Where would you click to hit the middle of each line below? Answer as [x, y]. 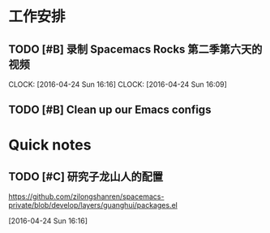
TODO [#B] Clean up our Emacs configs [110, 110]
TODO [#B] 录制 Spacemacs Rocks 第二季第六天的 [135, 49]
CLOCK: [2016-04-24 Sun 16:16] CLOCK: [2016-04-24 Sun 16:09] [118, 84]
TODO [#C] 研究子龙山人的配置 [86, 177]
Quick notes [50, 145]
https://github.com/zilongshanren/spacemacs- [86, 196]
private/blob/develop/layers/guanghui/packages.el [93, 205]
